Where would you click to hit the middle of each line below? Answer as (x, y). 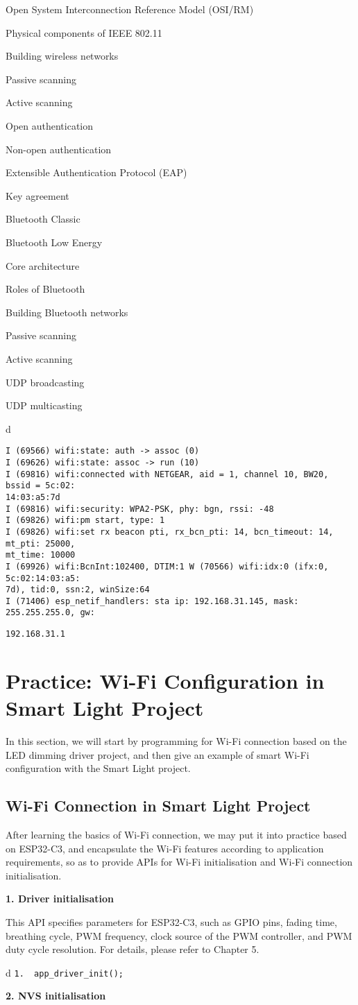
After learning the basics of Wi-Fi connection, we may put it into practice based (176, 835)
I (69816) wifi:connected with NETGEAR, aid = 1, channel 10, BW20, (167, 474)
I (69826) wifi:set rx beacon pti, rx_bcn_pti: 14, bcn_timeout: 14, (170, 532)
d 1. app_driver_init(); (65, 972)
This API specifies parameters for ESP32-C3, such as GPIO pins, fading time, (171, 922)
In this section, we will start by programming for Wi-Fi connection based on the (176, 741)
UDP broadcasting (45, 382)
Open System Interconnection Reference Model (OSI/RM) (130, 9)
